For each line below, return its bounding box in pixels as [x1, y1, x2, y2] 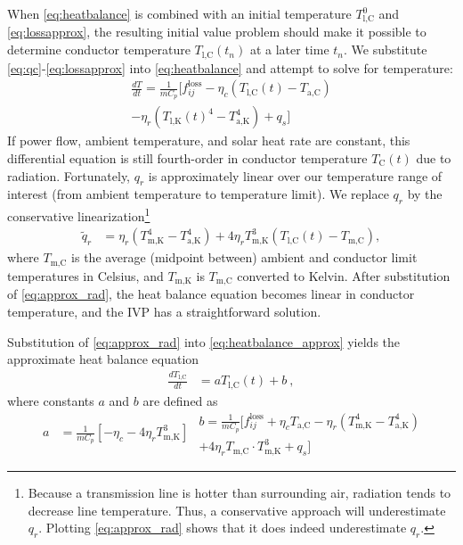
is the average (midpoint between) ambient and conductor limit [71, 248, 418, 267]
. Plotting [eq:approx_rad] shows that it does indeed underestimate [38, 518, 407, 537]
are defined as [142, 391, 218, 409]
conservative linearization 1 [7, 204, 150, 225]
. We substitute [344, 40, 427, 59]
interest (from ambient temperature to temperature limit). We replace [7, 185, 389, 203]
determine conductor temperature [7, 40, 191, 59]
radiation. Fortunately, [7, 166, 130, 185]
